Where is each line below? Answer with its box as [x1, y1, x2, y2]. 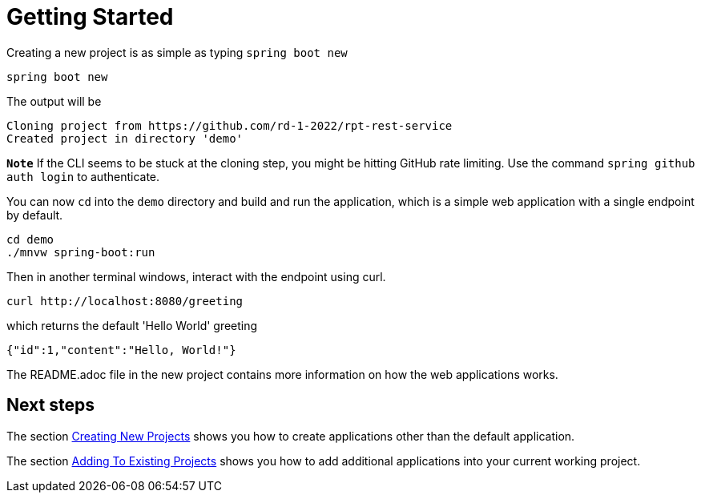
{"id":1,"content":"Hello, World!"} [6, 343, 236, 356]
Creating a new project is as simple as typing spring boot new [6, 45, 348, 59]
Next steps [6, 395, 95, 416]
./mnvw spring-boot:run [6, 245, 155, 259]
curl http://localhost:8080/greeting [6, 294, 244, 308]
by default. [6, 207, 63, 222]
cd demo [6, 232, 54, 246]
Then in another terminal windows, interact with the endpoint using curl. [6, 269, 386, 284]
